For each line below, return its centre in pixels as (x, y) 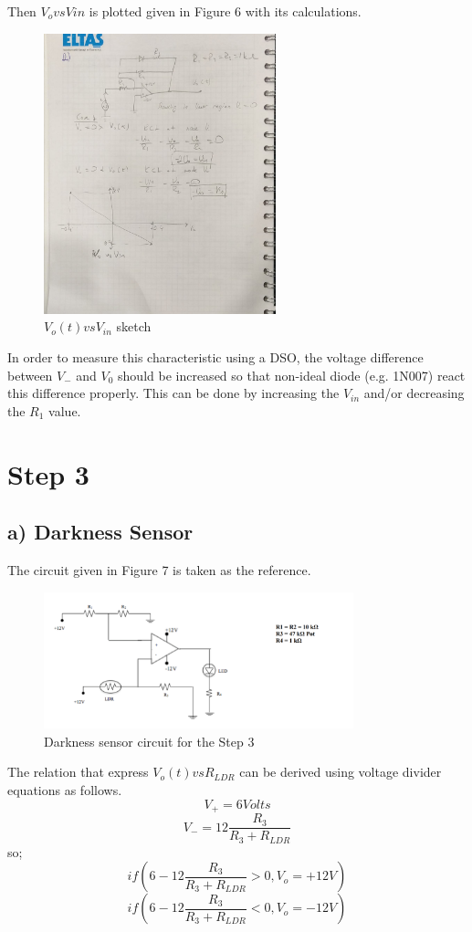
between (30, 375)
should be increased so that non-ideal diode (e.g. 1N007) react (292, 375)
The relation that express (78, 772)
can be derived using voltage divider (341, 772)
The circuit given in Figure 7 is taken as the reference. (159, 569)
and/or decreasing (414, 393)
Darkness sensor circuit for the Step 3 (149, 741)
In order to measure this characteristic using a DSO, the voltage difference (215, 356)
